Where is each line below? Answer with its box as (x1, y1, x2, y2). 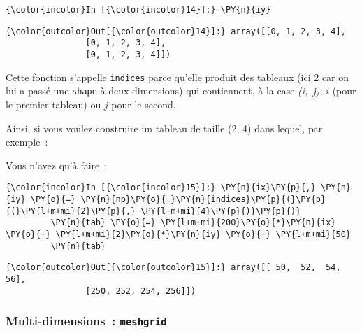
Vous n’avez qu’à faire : (6, 157, 108, 172)
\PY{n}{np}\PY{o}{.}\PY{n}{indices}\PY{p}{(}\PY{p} (80, 194, 326, 204)
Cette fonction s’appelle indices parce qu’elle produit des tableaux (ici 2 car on (6, 69, 349, 84)
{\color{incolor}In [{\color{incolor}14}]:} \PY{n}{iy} (6, 5, 271, 15)
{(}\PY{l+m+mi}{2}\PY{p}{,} (6, 206, 136, 216)
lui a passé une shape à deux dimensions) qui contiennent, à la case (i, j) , (6, 83, 323, 98)
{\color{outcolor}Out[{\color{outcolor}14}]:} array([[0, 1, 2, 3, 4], (6, 26, 346, 36)
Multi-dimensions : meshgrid (6, 312, 167, 330)
